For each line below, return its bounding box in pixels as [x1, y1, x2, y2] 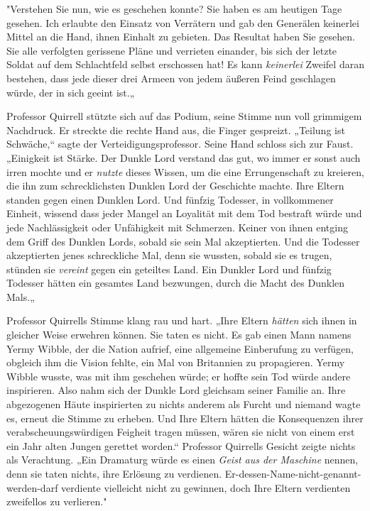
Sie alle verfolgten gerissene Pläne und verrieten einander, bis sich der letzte [6, 43, 337, 57]
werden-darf [6, 480, 58, 495]
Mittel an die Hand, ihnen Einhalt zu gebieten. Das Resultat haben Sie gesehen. [6, 29, 355, 44]
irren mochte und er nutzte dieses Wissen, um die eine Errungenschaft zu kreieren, [6, 164, 364, 179]
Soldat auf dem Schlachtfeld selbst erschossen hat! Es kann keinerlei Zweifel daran [6, 57, 364, 72]
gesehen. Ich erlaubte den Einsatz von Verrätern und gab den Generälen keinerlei [6, 15, 359, 30]
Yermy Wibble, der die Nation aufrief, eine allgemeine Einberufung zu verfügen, [6, 341, 354, 356]
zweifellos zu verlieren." [6, 494, 107, 509]
